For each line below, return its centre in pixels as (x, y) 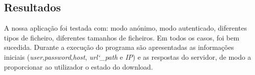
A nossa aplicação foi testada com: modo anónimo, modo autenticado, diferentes (126, 28)
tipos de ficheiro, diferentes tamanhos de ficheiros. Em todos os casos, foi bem (122, 37)
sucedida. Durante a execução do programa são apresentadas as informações (119, 47)
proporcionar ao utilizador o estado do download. (79, 66)
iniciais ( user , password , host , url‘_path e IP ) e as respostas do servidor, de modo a (127, 56)
